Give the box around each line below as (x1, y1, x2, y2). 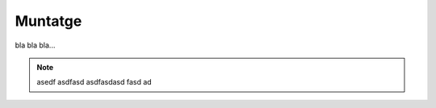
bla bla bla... (15, 40, 56, 50)
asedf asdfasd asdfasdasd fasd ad (36, 77, 153, 87)
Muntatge (15, 12, 82, 30)
